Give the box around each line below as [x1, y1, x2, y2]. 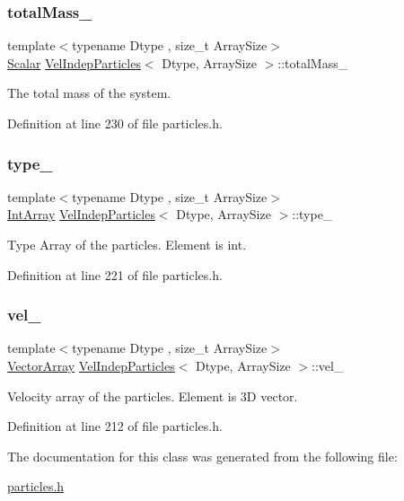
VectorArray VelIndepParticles [7, 356, 175, 374]
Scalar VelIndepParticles [7, 53, 141, 72]
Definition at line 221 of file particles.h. [7, 265, 223, 284]
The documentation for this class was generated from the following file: [7, 446, 398, 465]
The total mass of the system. [7, 83, 171, 102]
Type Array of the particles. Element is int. [7, 235, 247, 253]
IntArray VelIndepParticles [7, 205, 155, 224]
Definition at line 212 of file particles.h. [7, 417, 223, 435]
